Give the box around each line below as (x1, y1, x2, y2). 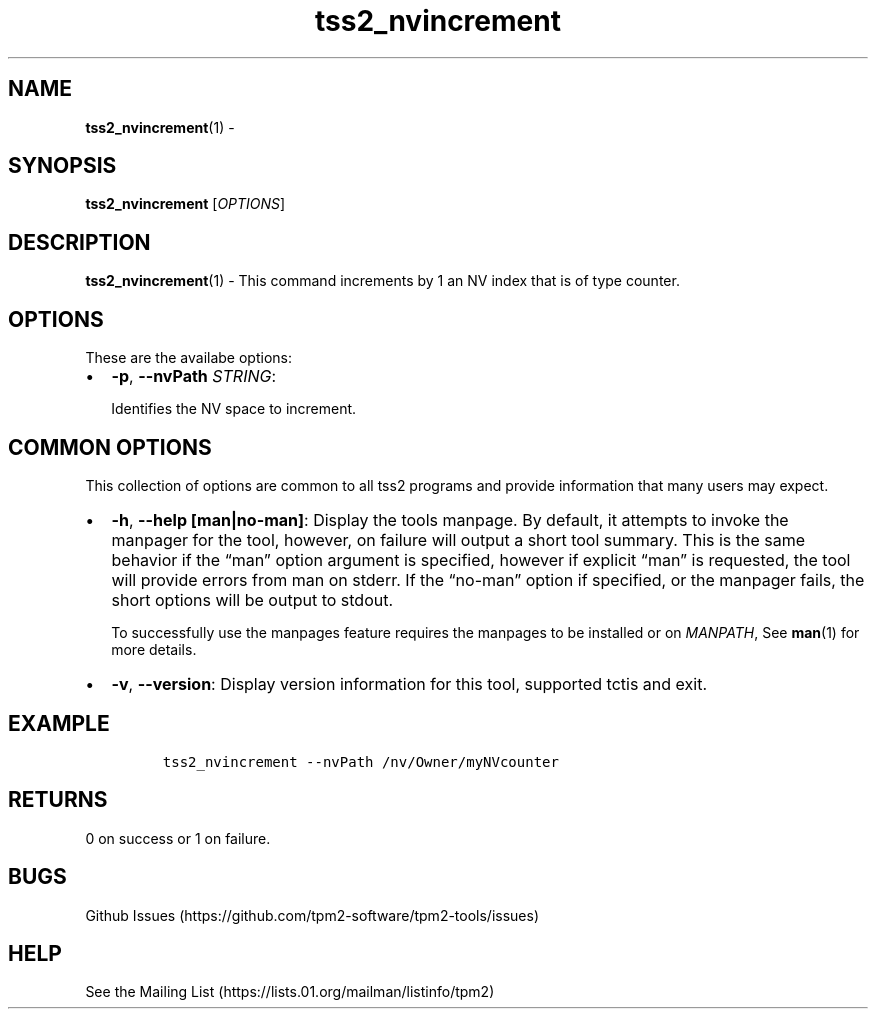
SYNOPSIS (8, 153, 117, 179)
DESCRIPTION (8, 229, 151, 255)
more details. (111, 640, 197, 658)
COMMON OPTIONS (8, 434, 212, 460)
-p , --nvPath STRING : (111, 366, 277, 387)
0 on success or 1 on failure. (85, 829, 271, 847)
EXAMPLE (8, 711, 110, 737)
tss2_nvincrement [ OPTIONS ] (85, 195, 286, 213)
